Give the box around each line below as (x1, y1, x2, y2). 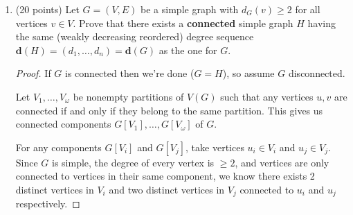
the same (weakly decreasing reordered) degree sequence (15, 29, 254, 44)
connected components (15, 117, 111, 131)
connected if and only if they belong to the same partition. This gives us (15, 103, 323, 117)
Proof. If (15, 66, 51, 80)
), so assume (222, 66, 275, 80)
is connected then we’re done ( (65, 66, 194, 80)
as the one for (159, 42, 217, 57)
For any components (15, 139, 102, 154)
